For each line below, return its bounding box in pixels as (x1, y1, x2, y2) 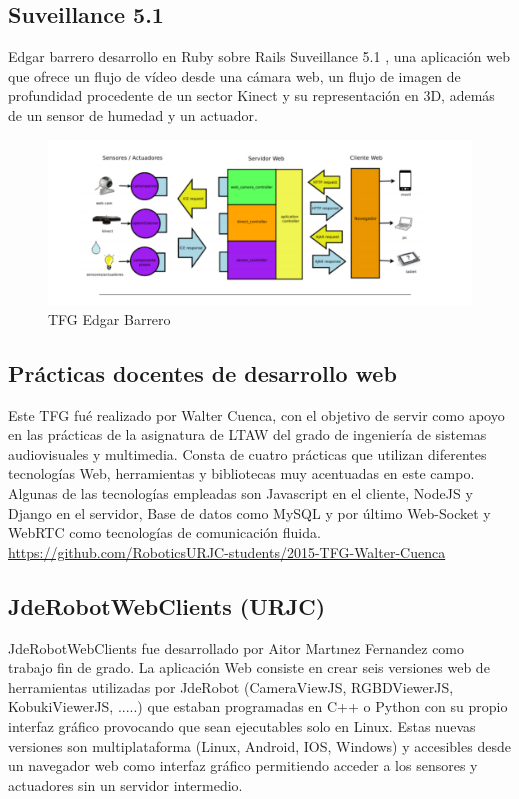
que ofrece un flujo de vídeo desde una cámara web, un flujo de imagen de (8, 65, 461, 86)
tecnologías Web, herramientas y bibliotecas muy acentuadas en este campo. (8, 463, 475, 484)
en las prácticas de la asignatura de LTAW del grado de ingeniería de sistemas (8, 424, 487, 445)
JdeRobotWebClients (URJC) (8, 590, 326, 621)
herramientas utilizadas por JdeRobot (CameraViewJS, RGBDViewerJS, (8, 676, 454, 697)
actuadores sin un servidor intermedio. (8, 774, 243, 795)
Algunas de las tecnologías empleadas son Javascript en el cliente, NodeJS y (8, 482, 473, 503)
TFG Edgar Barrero (48, 308, 171, 329)
